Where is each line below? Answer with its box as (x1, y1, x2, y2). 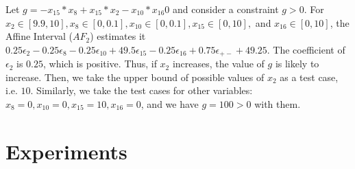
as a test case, (280, 69, 339, 84)
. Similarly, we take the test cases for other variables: (30, 83, 253, 98)
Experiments (5, 137, 127, 165)
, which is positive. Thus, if (43, 56, 157, 71)
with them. (254, 97, 301, 111)
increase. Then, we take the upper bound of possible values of (5, 69, 265, 84)
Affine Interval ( (5, 29, 73, 43)
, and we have (140, 97, 199, 111)
